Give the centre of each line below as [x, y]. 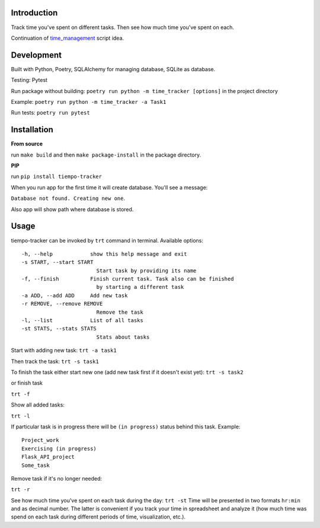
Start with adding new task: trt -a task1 [64, 351]
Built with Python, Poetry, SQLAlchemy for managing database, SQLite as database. [113, 69]
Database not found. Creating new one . [68, 198]
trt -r [20, 490]
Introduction [34, 13]
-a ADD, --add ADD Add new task [75, 295]
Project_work [40, 440]
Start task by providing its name [146, 271]
